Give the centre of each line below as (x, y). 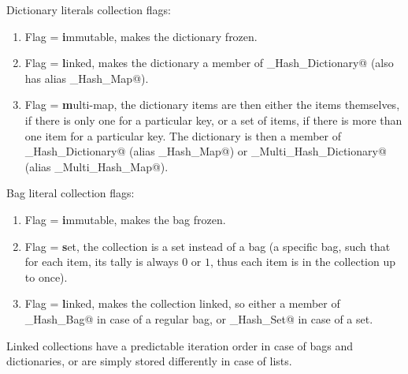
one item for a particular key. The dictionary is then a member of (183, 135)
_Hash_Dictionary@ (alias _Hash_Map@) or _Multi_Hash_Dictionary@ (206, 151)
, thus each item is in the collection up (302, 262)
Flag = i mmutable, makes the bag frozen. (125, 219)
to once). (46, 277)
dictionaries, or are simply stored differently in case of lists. (149, 361)
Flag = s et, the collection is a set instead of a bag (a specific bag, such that (208, 246)
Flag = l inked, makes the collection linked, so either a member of (182, 303)
